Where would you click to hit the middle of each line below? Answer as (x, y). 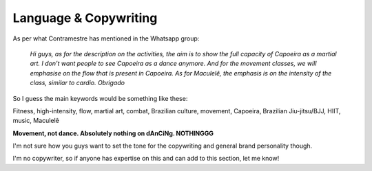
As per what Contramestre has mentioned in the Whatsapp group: (106, 38)
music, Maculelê (36, 121)
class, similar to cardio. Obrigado (77, 83)
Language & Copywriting (85, 18)
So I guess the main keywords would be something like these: (100, 98)
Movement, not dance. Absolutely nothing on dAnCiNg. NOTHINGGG (113, 133)
